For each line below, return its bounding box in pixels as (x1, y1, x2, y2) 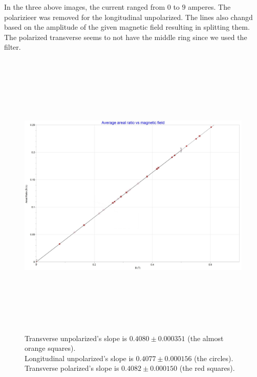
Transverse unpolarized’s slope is (25, 332, 127, 343)
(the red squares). (179, 363, 235, 373)
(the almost (187, 332, 224, 343)
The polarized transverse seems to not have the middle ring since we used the (4, 31, 247, 42)
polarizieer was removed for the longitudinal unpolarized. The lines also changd (4, 11, 253, 22)
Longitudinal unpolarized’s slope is (25, 352, 134, 363)
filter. (4, 42, 21, 52)
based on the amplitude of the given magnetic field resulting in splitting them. (4, 22, 250, 32)
